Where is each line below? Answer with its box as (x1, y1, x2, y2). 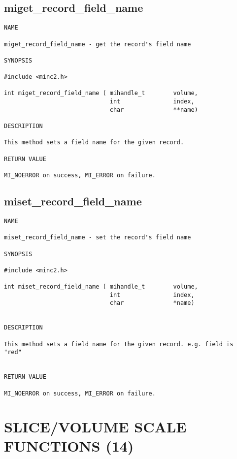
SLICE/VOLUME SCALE (4, 416, 187, 436)
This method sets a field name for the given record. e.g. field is (4, 340, 234, 348)
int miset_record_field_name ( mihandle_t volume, (4, 283, 198, 291)
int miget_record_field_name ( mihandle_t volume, (4, 90, 198, 97)
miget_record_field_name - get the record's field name (4, 40, 191, 48)
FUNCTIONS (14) (4, 435, 134, 456)
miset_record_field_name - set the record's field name (4, 234, 191, 241)
